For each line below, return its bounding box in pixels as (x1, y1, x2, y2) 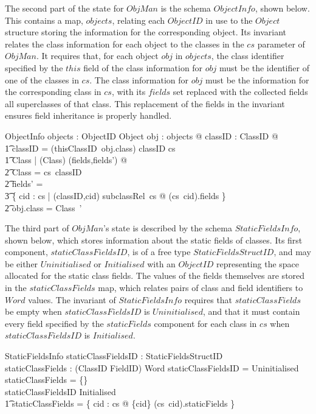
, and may (273, 245, 311, 258)
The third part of (5, 222, 69, 234)
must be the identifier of (219, 61, 309, 74)
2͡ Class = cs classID (5, 165, 82, 178)
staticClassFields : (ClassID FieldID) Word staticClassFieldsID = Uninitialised (5, 361, 299, 374)
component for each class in (154, 317, 257, 329)
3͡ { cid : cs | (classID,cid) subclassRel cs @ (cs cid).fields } (5, 189, 226, 202)
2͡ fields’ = (5, 177, 43, 190)
